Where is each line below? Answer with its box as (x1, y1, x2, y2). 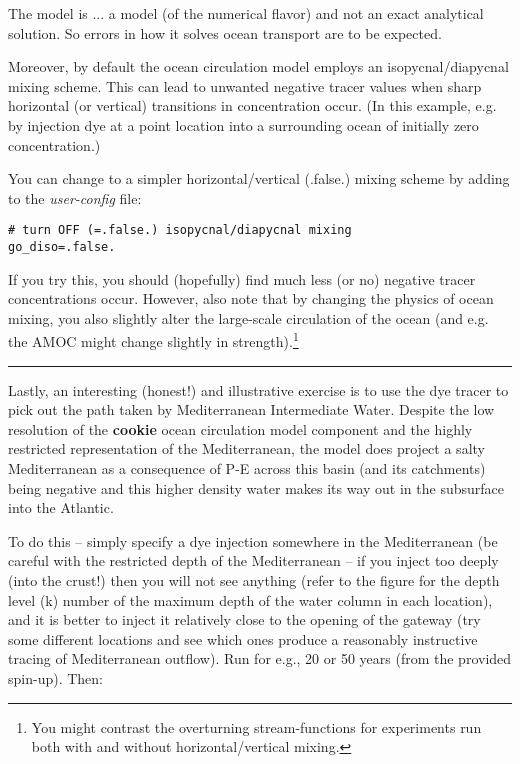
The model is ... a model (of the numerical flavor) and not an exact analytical (8, 3, 484, 23)
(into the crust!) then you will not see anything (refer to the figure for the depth (8, 570, 500, 591)
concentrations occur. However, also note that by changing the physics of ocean (8, 288, 494, 309)
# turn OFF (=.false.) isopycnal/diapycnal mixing (8, 223, 352, 238)
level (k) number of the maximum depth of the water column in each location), (8, 589, 493, 610)
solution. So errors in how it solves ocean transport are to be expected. (8, 22, 442, 43)
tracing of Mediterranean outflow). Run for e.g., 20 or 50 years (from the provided (8, 648, 512, 669)
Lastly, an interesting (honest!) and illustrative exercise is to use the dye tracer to (8, 379, 509, 400)
